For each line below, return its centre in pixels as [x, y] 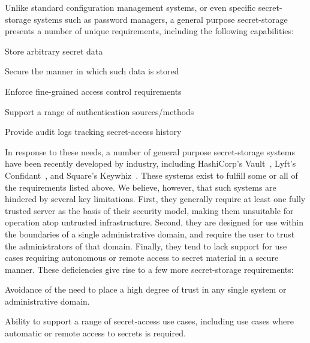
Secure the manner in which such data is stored [92, 71]
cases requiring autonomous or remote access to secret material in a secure [142, 258]
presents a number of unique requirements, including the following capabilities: [149, 31]
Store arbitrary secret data [54, 51]
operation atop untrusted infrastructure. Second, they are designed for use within [154, 222]
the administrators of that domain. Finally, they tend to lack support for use [146, 246]
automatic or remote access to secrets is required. [95, 333]
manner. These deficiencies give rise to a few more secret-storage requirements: [149, 269]
